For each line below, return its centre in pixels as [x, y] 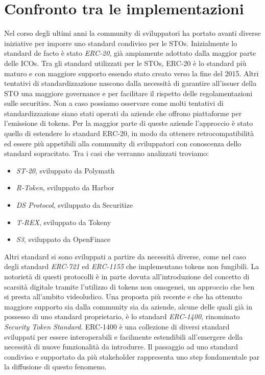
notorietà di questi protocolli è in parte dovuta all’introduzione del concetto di [127, 276]
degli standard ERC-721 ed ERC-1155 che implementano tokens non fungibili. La [132, 266]
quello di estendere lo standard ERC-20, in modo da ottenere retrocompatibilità [129, 133]
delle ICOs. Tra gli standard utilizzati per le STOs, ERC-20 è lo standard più [125, 63]
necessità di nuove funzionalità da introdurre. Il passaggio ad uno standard [121, 347]
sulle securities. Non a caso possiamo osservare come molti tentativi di [114, 103]
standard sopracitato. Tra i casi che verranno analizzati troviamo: [107, 153]
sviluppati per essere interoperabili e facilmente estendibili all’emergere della [124, 336]
